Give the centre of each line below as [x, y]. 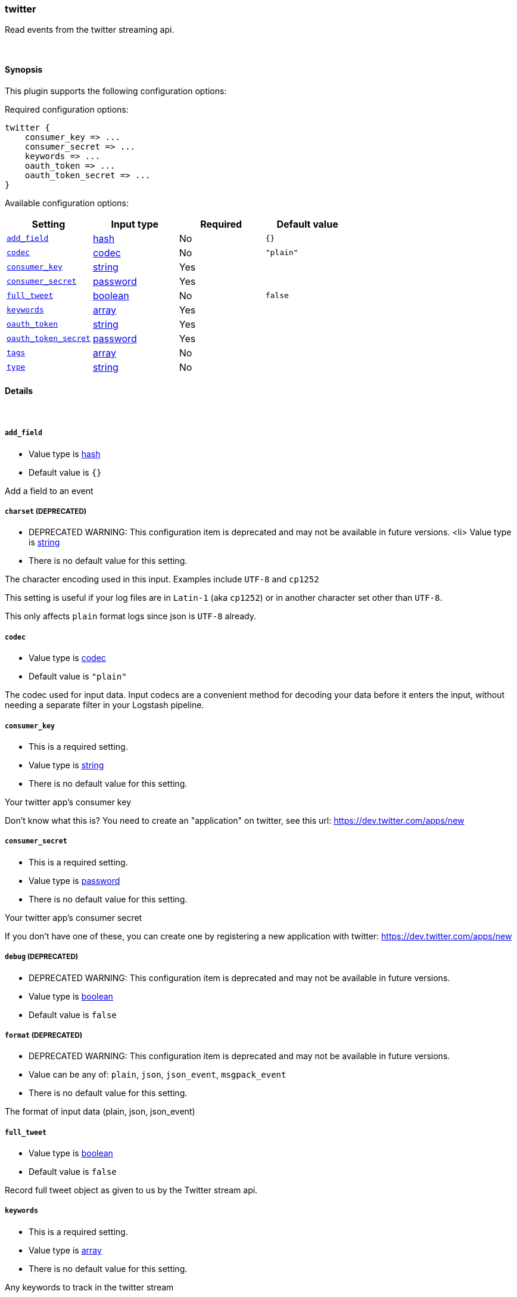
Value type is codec [67, 658]
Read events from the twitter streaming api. [90, 30]
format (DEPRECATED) [44, 1035]
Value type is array [65, 1250]
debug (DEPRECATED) [42, 957]
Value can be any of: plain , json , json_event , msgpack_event [158, 1075]
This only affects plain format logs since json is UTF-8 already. [130, 616]
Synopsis [24, 69]
